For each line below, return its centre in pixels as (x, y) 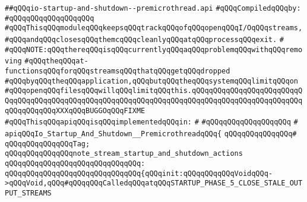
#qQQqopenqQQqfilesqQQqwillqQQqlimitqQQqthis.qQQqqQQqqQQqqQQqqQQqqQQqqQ (154, 91)
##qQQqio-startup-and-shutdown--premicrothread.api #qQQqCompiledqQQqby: (153, 8)
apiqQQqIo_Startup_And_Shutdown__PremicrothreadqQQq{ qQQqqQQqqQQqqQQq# (151, 134)
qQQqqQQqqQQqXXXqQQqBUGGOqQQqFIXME (75, 110)
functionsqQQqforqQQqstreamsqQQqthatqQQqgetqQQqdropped (118, 71)
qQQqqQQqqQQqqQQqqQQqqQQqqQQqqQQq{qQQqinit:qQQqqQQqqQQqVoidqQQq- (139, 173)
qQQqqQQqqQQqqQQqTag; (48, 144)
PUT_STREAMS (28, 193)
